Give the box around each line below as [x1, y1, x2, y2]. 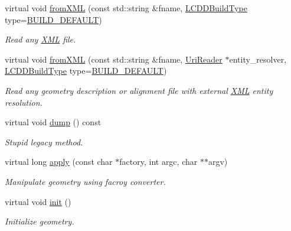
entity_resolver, [229, 53, 287, 65]
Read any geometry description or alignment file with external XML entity [5, 84, 273, 96]
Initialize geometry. [5, 215, 74, 227]
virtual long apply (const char [5, 155, 113, 168]
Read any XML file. [5, 33, 76, 45]
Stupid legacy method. [5, 135, 83, 148]
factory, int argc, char [119, 155, 198, 168]
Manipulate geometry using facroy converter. [5, 175, 166, 187]
